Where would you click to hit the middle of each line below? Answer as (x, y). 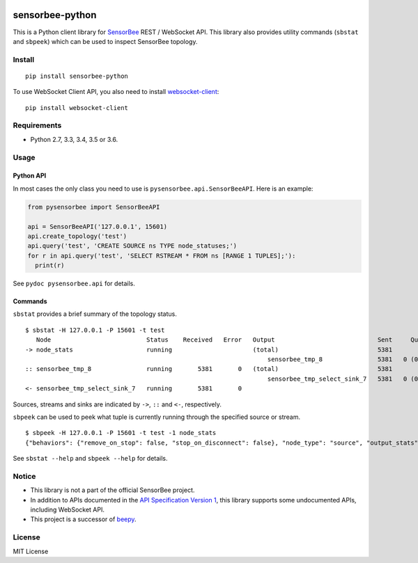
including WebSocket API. (67, 510)
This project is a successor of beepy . (83, 519)
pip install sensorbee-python (77, 76)
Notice (24, 476)
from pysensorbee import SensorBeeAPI (94, 207)
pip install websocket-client (77, 108)
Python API (30, 176)
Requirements (37, 125)
